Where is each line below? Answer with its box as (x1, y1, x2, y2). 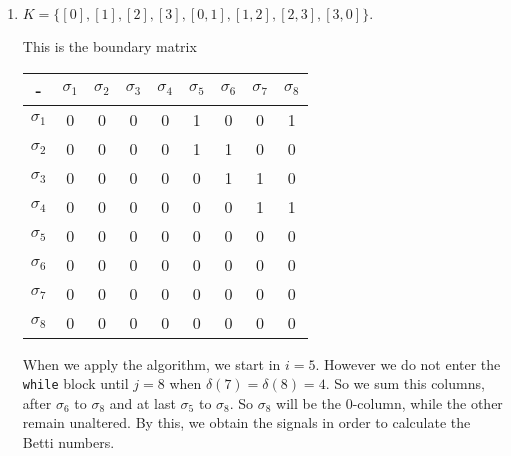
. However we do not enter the (315, 353, 501, 374)
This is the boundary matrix (22, 36, 197, 56)
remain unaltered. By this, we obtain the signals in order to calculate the (22, 412, 471, 433)
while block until (22, 373, 129, 394)
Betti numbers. (22, 432, 115, 453)
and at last (109, 392, 176, 413)
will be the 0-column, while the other (276, 392, 503, 413)
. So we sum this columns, (325, 373, 485, 394)
